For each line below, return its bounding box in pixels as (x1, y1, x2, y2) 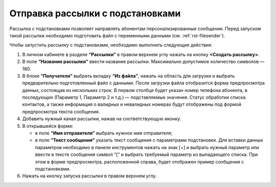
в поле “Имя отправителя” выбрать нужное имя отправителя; (35, 130, 173, 136)
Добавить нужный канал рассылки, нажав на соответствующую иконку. (22, 115, 181, 122)
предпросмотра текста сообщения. (22, 108, 100, 114)
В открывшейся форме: (22, 123, 74, 129)
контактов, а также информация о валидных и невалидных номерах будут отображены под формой (22, 101, 241, 107)
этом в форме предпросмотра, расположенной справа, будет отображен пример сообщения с (35, 158, 244, 165)
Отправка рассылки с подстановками (9, 8, 181, 19)
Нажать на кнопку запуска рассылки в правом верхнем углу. (22, 173, 157, 179)
